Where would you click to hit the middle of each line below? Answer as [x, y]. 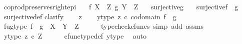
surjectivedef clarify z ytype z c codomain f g [90, 16]
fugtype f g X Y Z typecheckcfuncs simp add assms [103, 26]
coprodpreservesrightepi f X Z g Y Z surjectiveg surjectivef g [121, 6]
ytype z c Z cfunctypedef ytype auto [75, 35]
